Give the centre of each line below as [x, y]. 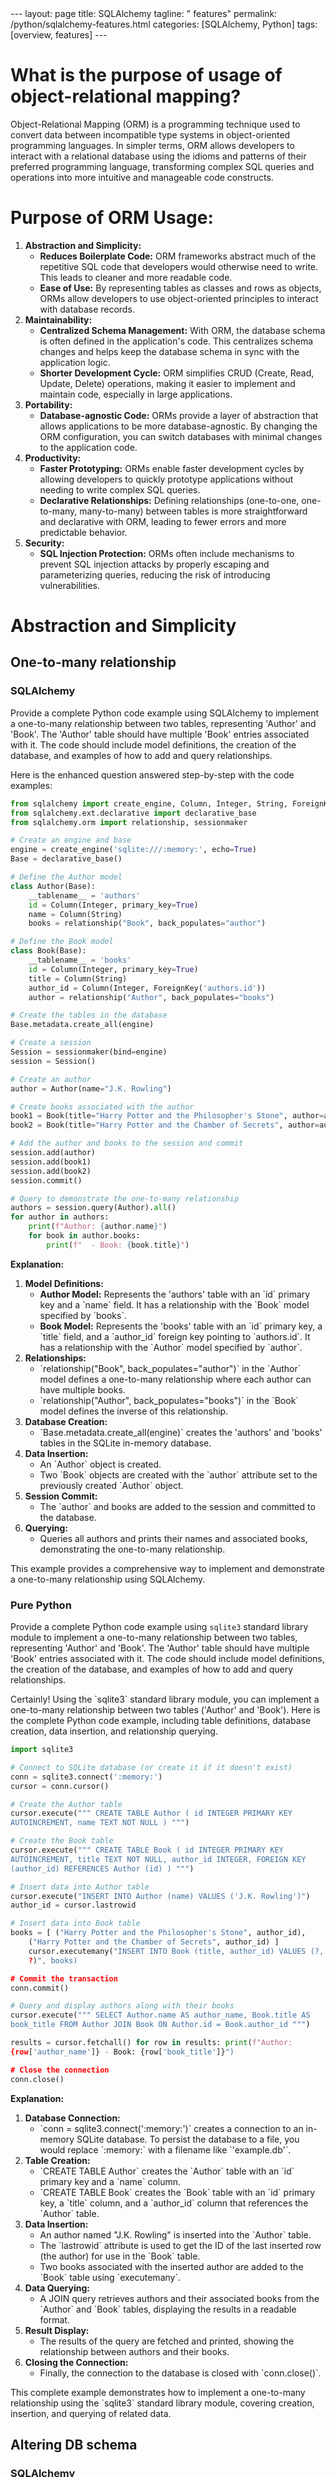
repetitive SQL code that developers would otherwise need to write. [179, 266]
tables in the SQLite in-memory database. [125, 1443]
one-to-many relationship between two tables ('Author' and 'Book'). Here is [165, 1710]
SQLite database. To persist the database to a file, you [188, 2139]
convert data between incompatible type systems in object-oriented [150, 134]
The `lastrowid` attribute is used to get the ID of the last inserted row [180, 2245]
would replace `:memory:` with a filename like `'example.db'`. [165, 2149]
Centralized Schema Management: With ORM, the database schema [182, 330]
